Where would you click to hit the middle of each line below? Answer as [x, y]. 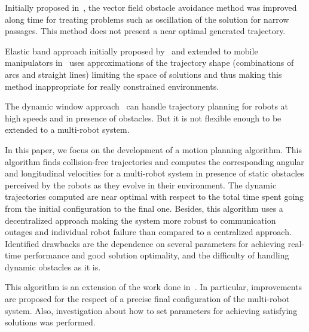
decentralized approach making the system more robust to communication [140, 220]
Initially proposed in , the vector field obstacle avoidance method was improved [151, 7]
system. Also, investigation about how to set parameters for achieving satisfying [151, 310]
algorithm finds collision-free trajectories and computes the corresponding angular [154, 161]
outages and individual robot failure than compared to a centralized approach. [148, 232]
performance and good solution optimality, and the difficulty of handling [156, 255]
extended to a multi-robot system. [67, 130]
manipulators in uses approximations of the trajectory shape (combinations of [149, 63]
